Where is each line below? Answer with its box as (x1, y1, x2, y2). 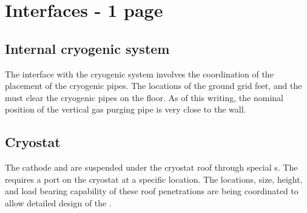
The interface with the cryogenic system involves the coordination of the (5, 67, 274, 80)
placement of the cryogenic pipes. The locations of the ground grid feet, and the (5, 79, 302, 92)
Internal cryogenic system (5, 39, 170, 57)
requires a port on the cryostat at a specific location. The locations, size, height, (5, 172, 303, 185)
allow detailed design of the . (5, 196, 112, 209)
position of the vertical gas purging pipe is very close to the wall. (5, 103, 246, 116)
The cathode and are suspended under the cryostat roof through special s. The (5, 161, 298, 174)
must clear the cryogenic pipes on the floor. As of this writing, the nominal (5, 91, 283, 103)
